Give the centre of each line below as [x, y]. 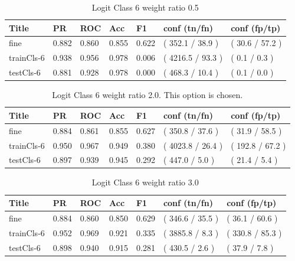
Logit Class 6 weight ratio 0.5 [145, 7]
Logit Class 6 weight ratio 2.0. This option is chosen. [147, 95]
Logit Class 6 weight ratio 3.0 [145, 182]
